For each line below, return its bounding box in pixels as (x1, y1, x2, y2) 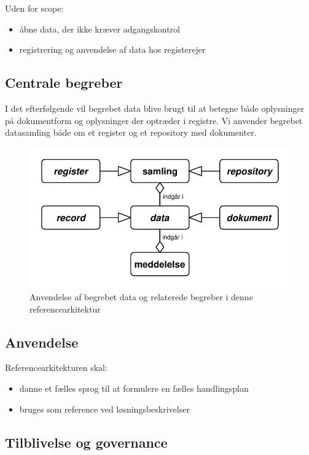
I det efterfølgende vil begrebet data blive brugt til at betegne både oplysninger (5, 101, 305, 114)
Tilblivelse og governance (5, 432, 168, 451)
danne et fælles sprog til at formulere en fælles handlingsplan (19, 381, 249, 394)
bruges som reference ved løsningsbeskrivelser (19, 402, 190, 415)
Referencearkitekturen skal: (5, 361, 108, 374)
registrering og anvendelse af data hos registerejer (19, 43, 206, 56)
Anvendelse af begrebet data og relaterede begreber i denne (29, 290, 253, 303)
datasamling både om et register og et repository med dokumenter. (5, 126, 257, 139)
